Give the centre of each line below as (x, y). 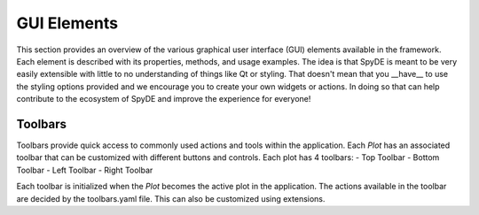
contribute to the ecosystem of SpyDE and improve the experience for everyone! (164, 99)
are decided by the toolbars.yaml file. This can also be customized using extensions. (171, 198)
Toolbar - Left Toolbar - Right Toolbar (85, 170)
